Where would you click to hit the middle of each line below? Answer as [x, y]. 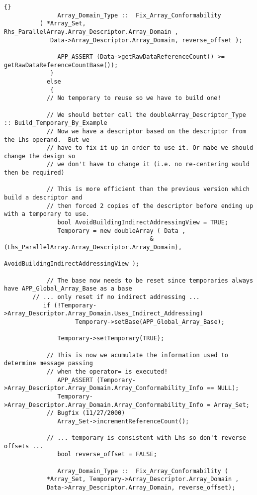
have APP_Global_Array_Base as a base [68, 289]
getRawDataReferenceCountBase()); [61, 65]
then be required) [34, 173]
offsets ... [24, 446]
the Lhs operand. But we [47, 140]
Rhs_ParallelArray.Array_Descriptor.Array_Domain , [91, 32]
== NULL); [223, 388]
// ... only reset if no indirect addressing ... [116, 297]
